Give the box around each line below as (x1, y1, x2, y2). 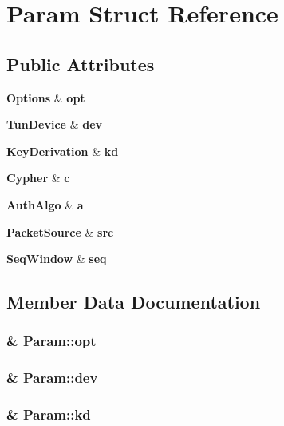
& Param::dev (6, 368, 98, 388)
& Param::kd (6, 404, 91, 424)
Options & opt (6, 89, 85, 106)
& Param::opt (6, 331, 97, 351)
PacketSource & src (6, 223, 114, 240)
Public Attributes (6, 51, 155, 76)
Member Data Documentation (6, 289, 261, 314)
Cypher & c (6, 169, 70, 186)
